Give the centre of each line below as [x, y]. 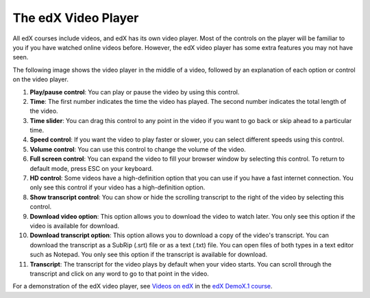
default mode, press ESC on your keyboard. [91, 168]
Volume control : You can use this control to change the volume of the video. [138, 149]
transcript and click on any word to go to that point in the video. [119, 273]
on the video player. [40, 79]
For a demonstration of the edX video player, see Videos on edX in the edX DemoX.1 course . [143, 286]
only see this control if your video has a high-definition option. [118, 187]
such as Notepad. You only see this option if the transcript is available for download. [149, 255]
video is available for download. [75, 226]
